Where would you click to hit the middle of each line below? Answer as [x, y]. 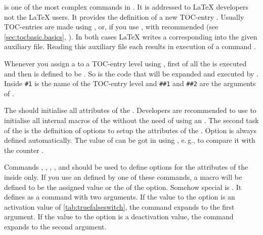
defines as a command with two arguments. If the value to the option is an [120, 197]
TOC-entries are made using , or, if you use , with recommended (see [111, 27]
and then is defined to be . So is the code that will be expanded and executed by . [131, 73]
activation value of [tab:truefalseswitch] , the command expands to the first [119, 206]
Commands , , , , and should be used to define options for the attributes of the [126, 167]
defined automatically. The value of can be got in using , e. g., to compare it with [130, 140]
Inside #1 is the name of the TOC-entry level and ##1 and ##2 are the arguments [130, 83]
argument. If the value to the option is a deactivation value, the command [119, 217]
